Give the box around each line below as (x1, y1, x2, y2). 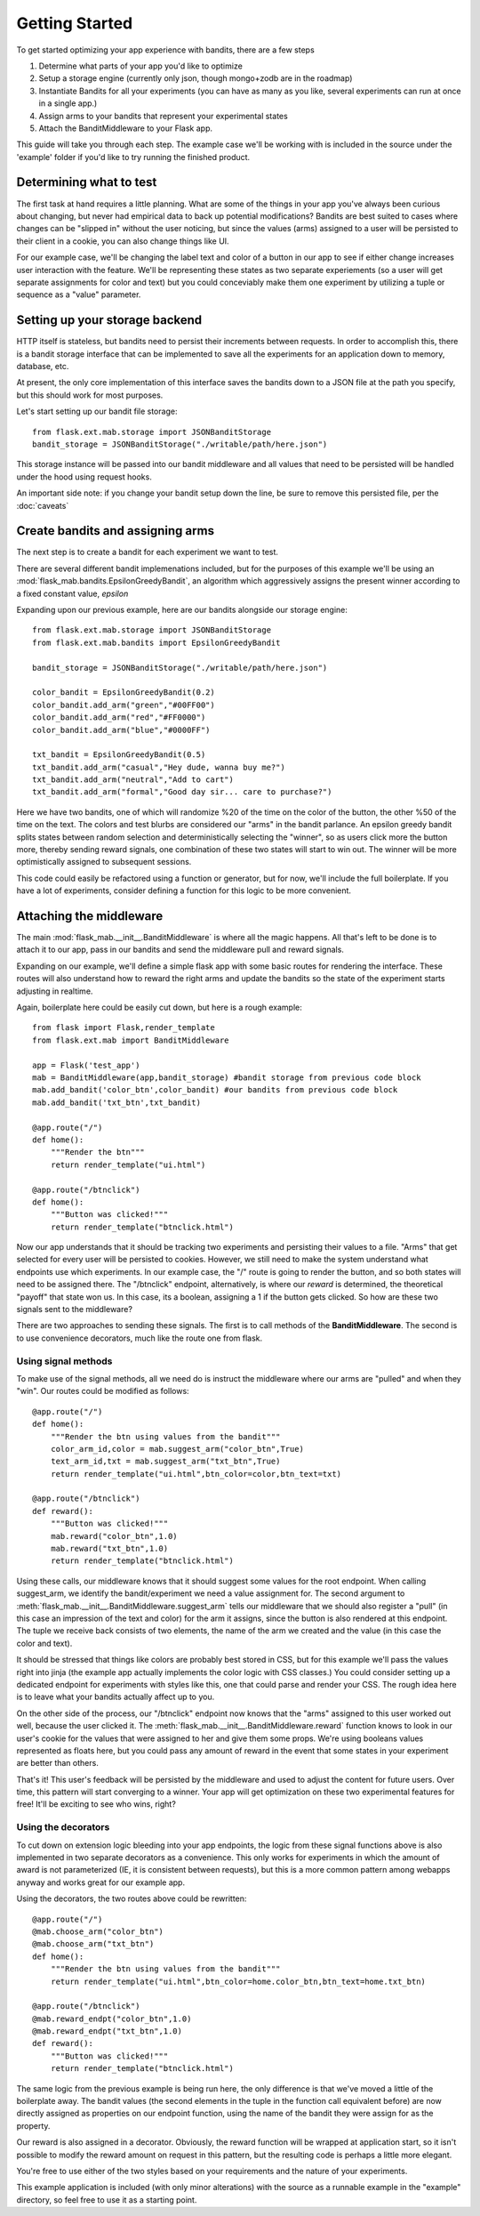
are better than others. (16, 1758, 100, 1769)
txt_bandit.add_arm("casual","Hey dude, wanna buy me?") (32, 761, 286, 772)
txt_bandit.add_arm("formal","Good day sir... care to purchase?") (32, 787, 332, 797)
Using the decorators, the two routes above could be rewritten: (16, 1893, 247, 1904)
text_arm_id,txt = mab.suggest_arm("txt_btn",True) (50, 1456, 281, 1467)
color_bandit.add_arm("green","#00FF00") (32, 699, 215, 710)
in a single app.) (38, 98, 98, 109)
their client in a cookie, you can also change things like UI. (16, 236, 230, 246)
